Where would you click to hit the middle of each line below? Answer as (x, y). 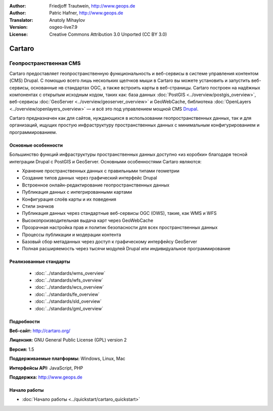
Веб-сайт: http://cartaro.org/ (40, 331)
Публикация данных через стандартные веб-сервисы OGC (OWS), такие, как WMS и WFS (119, 213)
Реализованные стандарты (40, 262)
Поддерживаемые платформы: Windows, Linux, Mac (67, 358)
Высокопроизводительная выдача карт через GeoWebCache (88, 220)
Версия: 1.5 (22, 349)
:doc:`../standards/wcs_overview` (69, 287)
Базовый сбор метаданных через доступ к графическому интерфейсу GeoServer (109, 241)
